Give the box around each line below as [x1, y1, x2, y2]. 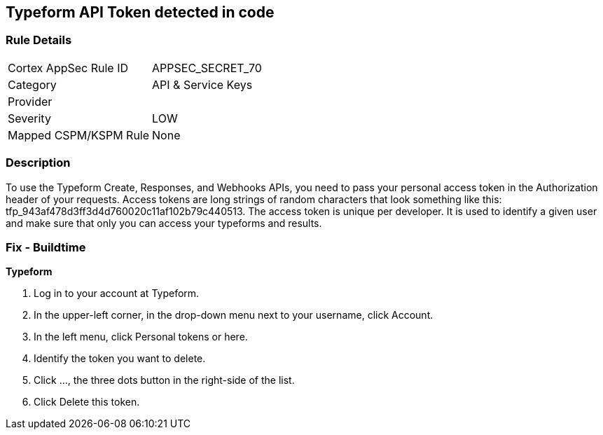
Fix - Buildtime [6, 240, 86, 254]
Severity [8, 111, 51, 125]
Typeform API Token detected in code [6, 4, 275, 21]
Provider [8, 94, 53, 109]
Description [6, 156, 71, 170]
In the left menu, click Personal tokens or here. [34, 331, 248, 343]
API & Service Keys [152, 77, 253, 92]
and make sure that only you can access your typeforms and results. [6, 216, 322, 229]
